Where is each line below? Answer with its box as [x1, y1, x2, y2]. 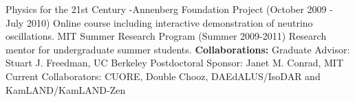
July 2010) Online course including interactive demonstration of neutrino [6, 15, 313, 29]
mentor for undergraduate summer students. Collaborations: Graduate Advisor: [6, 42, 350, 56]
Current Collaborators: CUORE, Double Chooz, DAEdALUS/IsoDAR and [6, 68, 321, 83]
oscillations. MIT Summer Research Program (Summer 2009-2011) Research [6, 29, 327, 43]
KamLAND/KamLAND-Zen [6, 82, 126, 97]
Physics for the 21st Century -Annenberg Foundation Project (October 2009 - [6, 2, 333, 16]
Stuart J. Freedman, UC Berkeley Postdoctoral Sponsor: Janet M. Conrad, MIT [6, 55, 344, 70]
